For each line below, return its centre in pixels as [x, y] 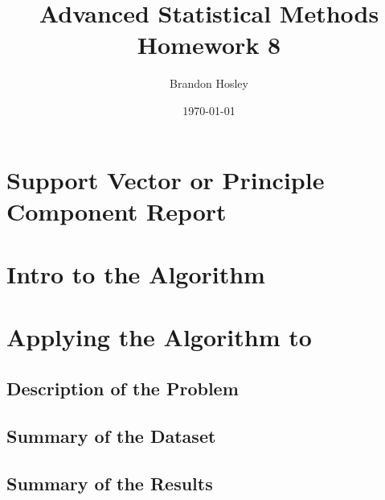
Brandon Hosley [209, 83]
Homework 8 [209, 45]
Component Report [117, 211]
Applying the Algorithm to [159, 337]
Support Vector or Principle [166, 179]
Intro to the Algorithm [136, 274]
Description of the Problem [123, 388]
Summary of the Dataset [111, 435]
